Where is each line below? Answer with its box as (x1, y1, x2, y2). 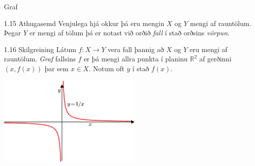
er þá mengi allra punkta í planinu (84, 54, 188, 64)
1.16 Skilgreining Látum (4, 44, 76, 54)
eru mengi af (190, 44, 227, 54)
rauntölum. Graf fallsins (4, 54, 76, 64)
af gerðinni (199, 54, 232, 64)
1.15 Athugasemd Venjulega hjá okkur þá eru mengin (4, 18, 164, 28)
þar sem (44, 63, 69, 73)
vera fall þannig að (107, 44, 164, 54)
